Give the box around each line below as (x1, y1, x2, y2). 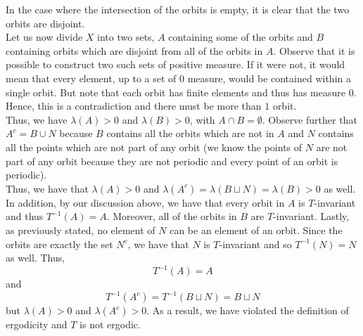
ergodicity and (6, 317, 68, 332)
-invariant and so (219, 236, 292, 251)
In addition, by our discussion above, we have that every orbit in (6, 195, 285, 209)
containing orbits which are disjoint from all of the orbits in (6, 43, 263, 58)
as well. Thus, (6, 250, 65, 265)
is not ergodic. (79, 317, 141, 332)
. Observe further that (262, 112, 357, 127)
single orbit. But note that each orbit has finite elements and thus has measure (6, 84, 345, 99)
